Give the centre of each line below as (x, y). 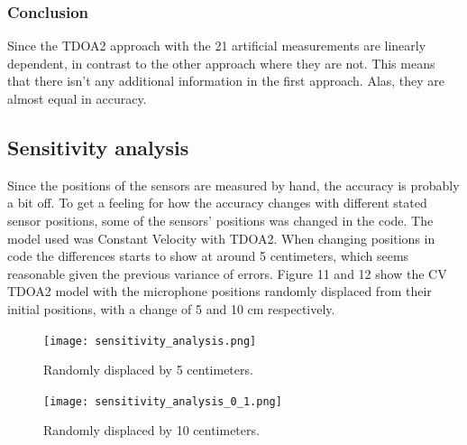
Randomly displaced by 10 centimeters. (151, 430)
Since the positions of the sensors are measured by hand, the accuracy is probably (233, 185)
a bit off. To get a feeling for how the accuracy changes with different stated (217, 203)
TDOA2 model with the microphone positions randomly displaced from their (220, 291)
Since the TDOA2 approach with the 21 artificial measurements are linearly (217, 46)
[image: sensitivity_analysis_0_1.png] (163, 401)
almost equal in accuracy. (77, 98)
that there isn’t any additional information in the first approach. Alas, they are (226, 81)
